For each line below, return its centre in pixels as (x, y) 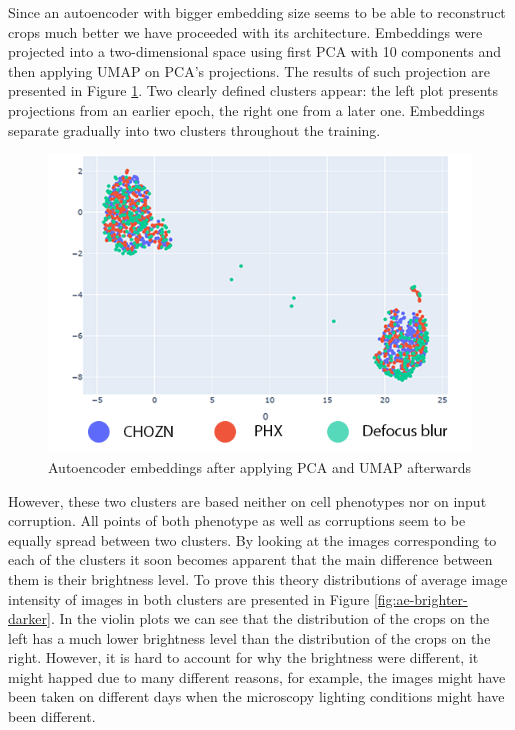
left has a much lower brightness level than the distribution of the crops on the (249, 637)
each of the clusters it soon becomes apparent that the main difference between (250, 559)
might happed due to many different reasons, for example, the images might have (257, 676)
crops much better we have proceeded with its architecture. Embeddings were (245, 31)
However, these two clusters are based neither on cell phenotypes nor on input (247, 500)
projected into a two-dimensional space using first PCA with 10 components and (254, 51)
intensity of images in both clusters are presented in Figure (189, 598)
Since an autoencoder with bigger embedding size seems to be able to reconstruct (257, 12)
